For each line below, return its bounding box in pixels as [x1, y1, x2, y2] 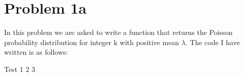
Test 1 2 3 [4, 63, 36, 74]
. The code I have [185, 36, 240, 47]
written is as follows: [4, 47, 68, 57]
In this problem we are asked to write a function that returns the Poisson [4, 27, 233, 37]
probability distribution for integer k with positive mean [4, 36, 179, 47]
